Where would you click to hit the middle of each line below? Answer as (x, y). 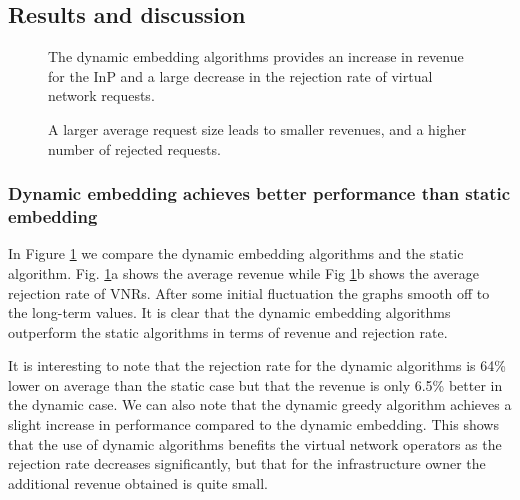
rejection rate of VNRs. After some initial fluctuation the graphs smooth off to (249, 292)
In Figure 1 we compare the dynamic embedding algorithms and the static (236, 253)
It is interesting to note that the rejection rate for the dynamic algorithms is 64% (257, 365)
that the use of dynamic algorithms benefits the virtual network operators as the (255, 443)
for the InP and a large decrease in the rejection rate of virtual (240, 75)
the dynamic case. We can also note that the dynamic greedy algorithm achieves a (260, 404)
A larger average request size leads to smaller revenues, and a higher (257, 128)
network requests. (101, 95)
